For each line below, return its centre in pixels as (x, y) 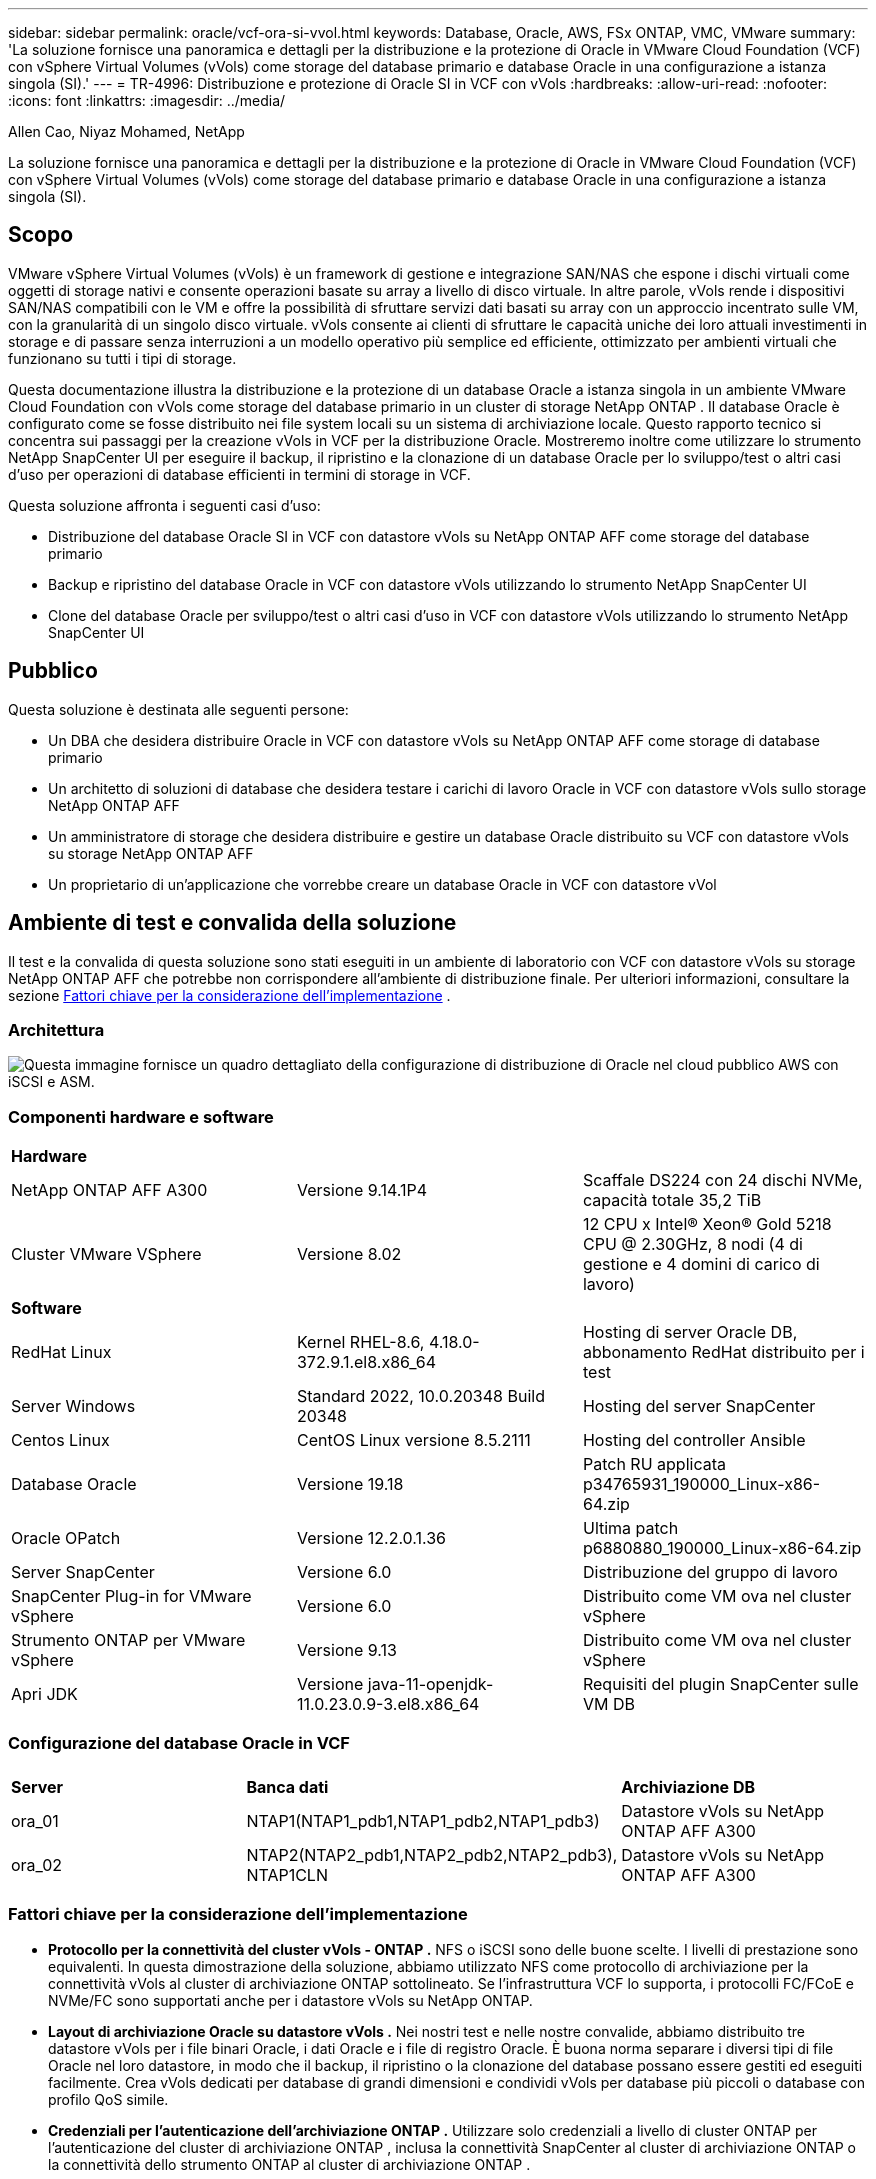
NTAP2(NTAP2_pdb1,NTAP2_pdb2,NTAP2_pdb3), (432, 1854)
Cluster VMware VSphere (106, 1254)
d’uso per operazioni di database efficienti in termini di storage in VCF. (239, 474)
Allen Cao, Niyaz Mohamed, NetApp (126, 131)
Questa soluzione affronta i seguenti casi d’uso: (164, 505)
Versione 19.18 (350, 1484)
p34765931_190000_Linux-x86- (701, 1484)
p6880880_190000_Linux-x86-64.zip (722, 1548)
